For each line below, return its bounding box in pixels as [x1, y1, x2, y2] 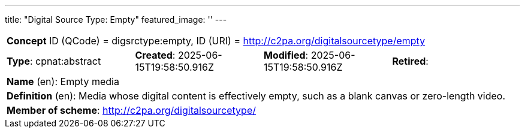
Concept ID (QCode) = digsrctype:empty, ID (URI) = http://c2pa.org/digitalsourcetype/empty [7, 35, 426, 47]
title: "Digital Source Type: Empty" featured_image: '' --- [5, 14, 227, 25]
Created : [135, 49, 176, 61]
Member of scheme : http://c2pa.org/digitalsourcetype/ [7, 104, 256, 116]
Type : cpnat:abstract [7, 55, 101, 67]
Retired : [392, 55, 429, 67]
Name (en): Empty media [7, 75, 119, 87]
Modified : [264, 49, 309, 61]
